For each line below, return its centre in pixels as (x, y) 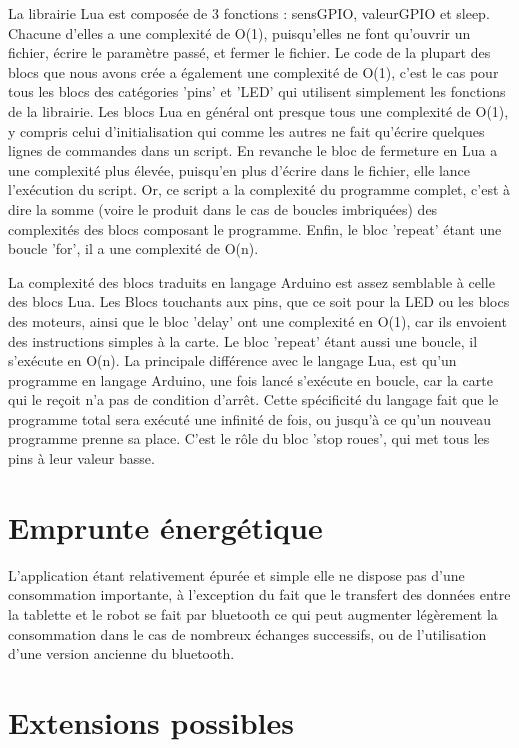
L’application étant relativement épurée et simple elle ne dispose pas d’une (236, 574)
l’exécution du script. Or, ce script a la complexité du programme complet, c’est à (259, 189)
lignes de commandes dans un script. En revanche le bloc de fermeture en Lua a (253, 150)
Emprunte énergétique (165, 526)
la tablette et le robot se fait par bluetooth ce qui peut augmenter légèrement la (253, 613)
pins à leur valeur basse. (81, 458)
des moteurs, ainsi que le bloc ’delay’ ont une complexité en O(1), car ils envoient (257, 320)
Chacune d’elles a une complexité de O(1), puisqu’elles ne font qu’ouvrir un (239, 32)
